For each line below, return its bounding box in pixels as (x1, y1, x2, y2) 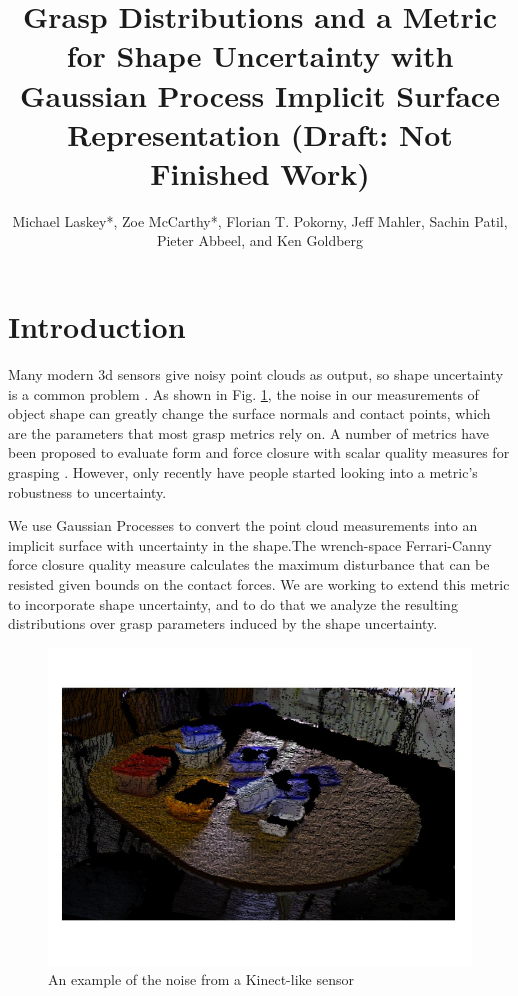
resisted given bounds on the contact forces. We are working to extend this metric (8, 573, 510, 594)
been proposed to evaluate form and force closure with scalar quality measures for (8, 442, 510, 463)
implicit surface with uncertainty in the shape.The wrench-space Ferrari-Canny (8, 534, 492, 555)
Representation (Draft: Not (67, 113, 453, 154)
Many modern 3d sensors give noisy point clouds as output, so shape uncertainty (8, 364, 504, 384)
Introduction (8, 306, 186, 347)
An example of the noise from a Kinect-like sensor (48, 969, 354, 990)
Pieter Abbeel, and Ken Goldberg (156, 230, 364, 251)
